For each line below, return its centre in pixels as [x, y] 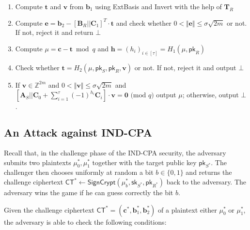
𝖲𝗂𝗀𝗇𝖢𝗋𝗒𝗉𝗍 [102, 183]
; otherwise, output [211, 95]
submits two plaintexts [38, 162]
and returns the [209, 172]
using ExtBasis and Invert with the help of [158, 6]
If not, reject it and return [54, 32]
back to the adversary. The [206, 182]
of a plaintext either [187, 209]
